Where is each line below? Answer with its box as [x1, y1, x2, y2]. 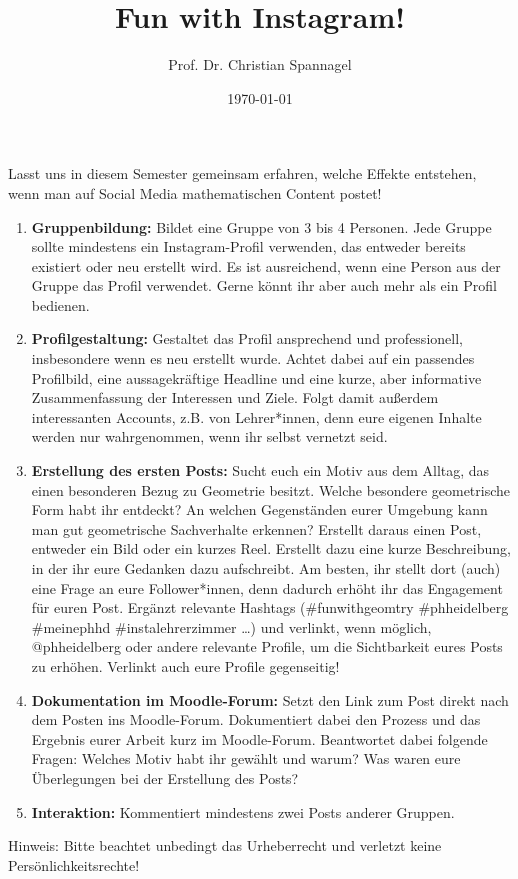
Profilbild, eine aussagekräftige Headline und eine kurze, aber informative [31, 367, 482, 388]
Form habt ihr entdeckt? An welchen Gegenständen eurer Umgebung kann [31, 499, 488, 520]
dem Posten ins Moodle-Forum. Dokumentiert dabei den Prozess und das [31, 709, 481, 730]
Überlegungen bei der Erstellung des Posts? [31, 767, 299, 788]
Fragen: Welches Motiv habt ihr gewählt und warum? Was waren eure [31, 748, 461, 769]
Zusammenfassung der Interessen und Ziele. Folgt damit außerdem [31, 387, 439, 408]
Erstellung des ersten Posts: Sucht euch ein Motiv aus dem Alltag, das [31, 460, 490, 481]
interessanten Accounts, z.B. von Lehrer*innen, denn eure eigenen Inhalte [31, 406, 482, 427]
